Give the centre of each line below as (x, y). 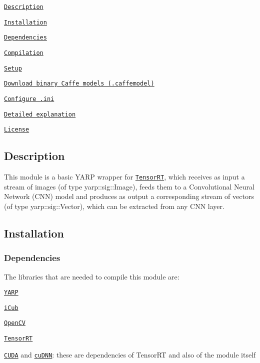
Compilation (24, 53)
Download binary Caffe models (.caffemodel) (79, 84)
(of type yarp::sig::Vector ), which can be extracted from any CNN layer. (114, 206)
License (17, 130)
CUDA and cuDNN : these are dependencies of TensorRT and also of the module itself (130, 354)
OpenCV (15, 323)
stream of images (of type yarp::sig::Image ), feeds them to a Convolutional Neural (129, 186)
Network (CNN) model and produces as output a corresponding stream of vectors (129, 196)
